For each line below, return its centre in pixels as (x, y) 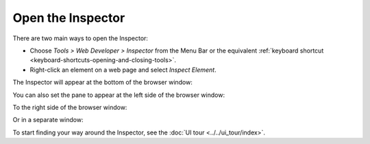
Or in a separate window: (48, 120)
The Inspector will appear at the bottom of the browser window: (103, 83)
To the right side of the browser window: (70, 107)
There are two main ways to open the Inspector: (81, 38)
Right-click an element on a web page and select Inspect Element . (123, 70)
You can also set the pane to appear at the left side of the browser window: (119, 95)
